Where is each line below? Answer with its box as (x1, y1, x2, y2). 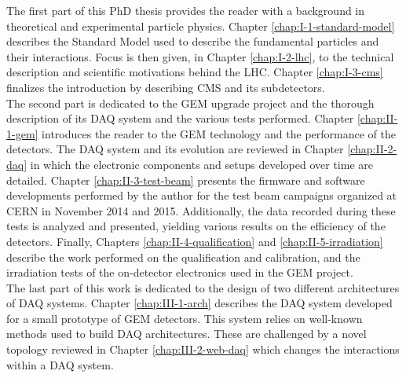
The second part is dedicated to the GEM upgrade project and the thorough (6, 94, 375, 111)
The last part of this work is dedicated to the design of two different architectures (6, 279, 400, 295)
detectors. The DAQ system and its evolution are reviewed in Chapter (6, 141, 344, 157)
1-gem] (6, 125, 38, 141)
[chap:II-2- (347, 141, 397, 157)
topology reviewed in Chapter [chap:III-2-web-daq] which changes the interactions (6, 341, 400, 358)
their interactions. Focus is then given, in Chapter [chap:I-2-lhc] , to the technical (6, 48, 394, 64)
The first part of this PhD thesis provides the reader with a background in (6, 2, 365, 18)
